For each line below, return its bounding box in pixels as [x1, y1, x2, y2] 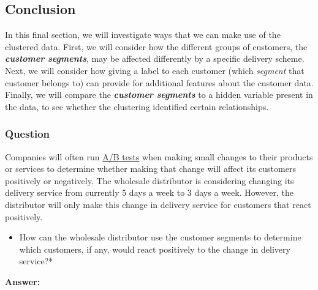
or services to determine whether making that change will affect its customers [5, 162, 296, 175]
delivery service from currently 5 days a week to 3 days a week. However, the [5, 186, 293, 199]
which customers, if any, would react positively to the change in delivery [19, 242, 290, 255]
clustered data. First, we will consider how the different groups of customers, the [5, 40, 308, 53]
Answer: [5, 275, 40, 288]
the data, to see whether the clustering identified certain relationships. [5, 100, 269, 113]
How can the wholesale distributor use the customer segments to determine [19, 231, 301, 244]
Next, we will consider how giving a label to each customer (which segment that [5, 64, 305, 76]
